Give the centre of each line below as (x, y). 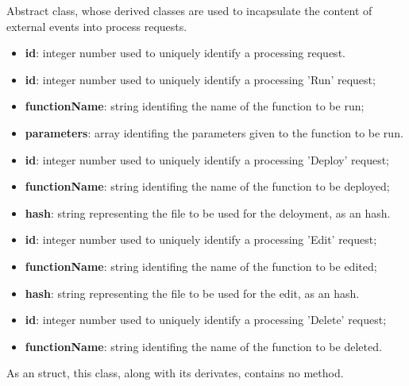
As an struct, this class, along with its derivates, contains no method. (175, 373)
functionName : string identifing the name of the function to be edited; (201, 266)
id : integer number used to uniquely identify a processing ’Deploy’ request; (207, 159)
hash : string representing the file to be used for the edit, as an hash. (192, 293)
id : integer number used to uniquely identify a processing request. (185, 53)
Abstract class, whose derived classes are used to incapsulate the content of (189, 10)
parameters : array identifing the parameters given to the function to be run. (214, 132)
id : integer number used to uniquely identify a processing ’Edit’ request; (201, 239)
